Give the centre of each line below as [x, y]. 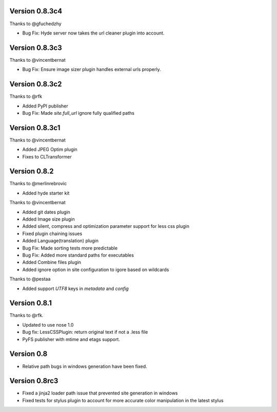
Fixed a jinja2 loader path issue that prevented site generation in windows [100, 393]
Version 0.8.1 [31, 303]
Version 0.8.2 [32, 172]
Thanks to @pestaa [30, 279]
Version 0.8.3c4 [36, 11]
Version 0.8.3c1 [35, 128]
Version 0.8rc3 [34, 381]
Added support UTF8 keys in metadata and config [76, 289]
